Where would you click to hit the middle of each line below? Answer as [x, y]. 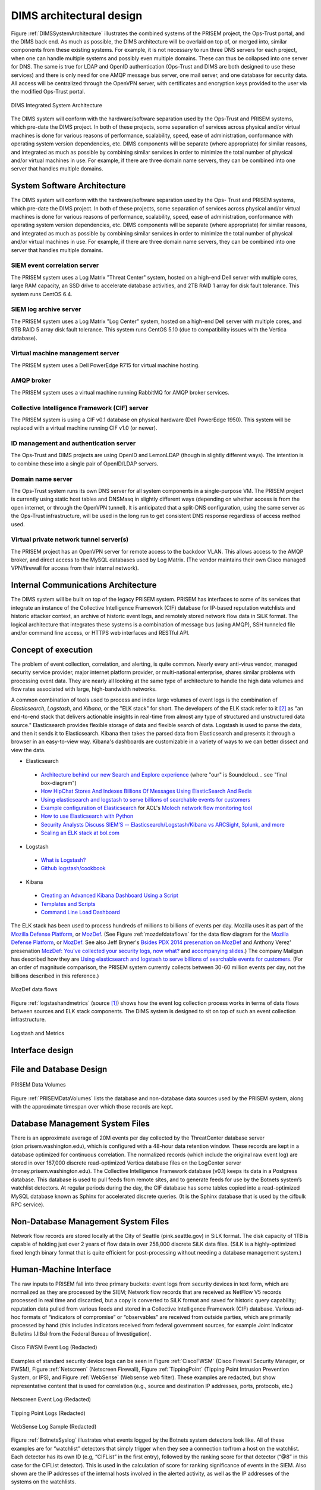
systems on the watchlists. [44, 1482]
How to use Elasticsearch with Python [87, 816]
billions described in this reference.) [55, 976]
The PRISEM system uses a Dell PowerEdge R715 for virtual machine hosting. [106, 365]
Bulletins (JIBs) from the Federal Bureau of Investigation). [81, 1334]
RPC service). [28, 1205]
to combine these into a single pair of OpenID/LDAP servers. [85, 463]
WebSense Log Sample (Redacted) [54, 1426]
